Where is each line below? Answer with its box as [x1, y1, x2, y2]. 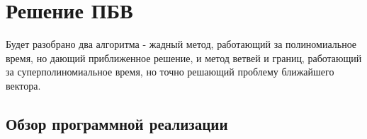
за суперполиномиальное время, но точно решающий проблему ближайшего [6, 64, 334, 79]
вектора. [6, 78, 41, 92]
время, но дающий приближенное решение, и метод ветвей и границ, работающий [6, 50, 362, 65]
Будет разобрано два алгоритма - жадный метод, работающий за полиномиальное [6, 37, 357, 52]
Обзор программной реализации [6, 112, 228, 134]
